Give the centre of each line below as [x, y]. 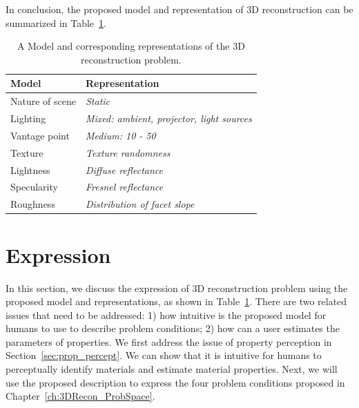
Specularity [34, 187]
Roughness [33, 204]
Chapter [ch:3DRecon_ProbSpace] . [80, 396]
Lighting [28, 118]
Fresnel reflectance [125, 187]
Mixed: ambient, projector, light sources [169, 118]
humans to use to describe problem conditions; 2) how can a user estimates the [173, 328]
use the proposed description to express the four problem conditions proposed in [175, 382]
